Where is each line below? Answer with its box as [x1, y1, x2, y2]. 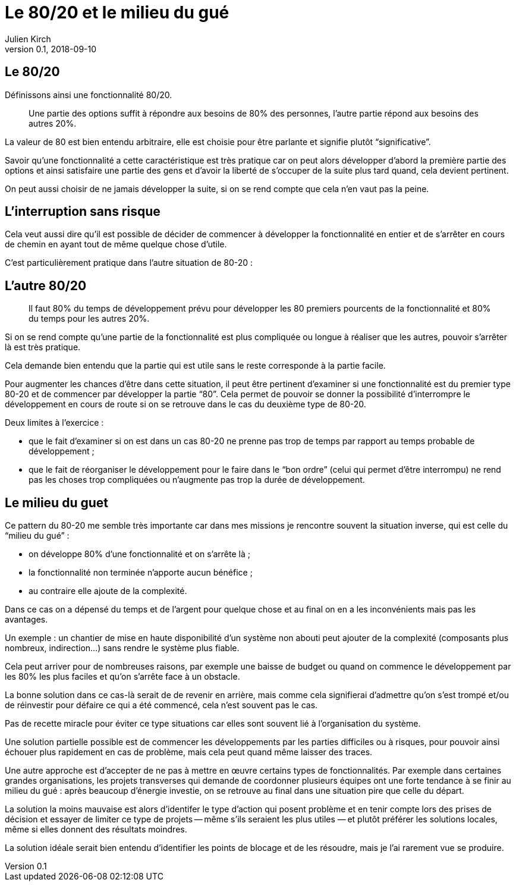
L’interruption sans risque [5, 204, 161, 219]
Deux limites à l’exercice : [5, 417, 104, 428]
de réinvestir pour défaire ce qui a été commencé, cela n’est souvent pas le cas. [5, 700, 318, 711]
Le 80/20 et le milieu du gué [5, 2, 229, 23]
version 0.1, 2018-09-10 [5, 43, 97, 54]
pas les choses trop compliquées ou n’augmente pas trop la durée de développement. [29, 475, 365, 485]
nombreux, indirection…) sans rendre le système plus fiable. [5, 643, 240, 653]
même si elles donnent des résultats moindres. [5, 824, 187, 835]
